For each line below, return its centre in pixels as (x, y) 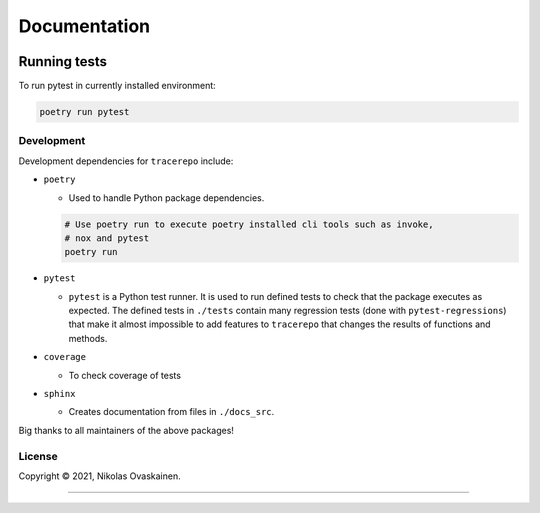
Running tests (63, 61)
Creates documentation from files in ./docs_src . (171, 412)
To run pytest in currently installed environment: (117, 86)
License (38, 456)
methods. (88, 338)
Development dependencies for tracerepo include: (126, 161)
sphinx (59, 394)
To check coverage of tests (125, 375)
